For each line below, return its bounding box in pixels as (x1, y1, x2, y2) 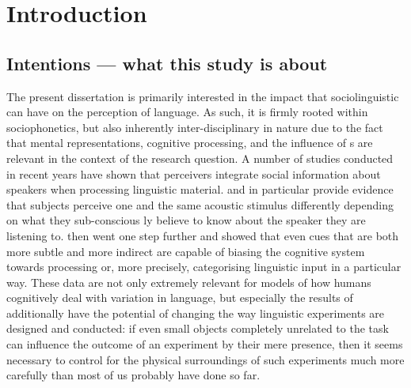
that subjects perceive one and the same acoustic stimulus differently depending (6, 196, 394, 213)
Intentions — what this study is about (6, 51, 328, 75)
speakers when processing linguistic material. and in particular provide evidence (6, 181, 394, 198)
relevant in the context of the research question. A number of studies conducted (6, 149, 394, 166)
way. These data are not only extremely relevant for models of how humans (6, 273, 371, 290)
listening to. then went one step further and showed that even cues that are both (6, 227, 399, 243)
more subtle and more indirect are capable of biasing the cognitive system (6, 243, 365, 259)
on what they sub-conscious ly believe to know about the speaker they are (6, 212, 366, 228)
